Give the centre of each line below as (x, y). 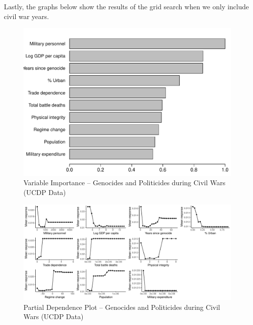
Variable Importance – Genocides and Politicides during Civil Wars (125, 183)
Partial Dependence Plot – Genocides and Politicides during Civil (122, 307)
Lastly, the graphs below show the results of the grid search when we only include (126, 6)
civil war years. (26, 16)
